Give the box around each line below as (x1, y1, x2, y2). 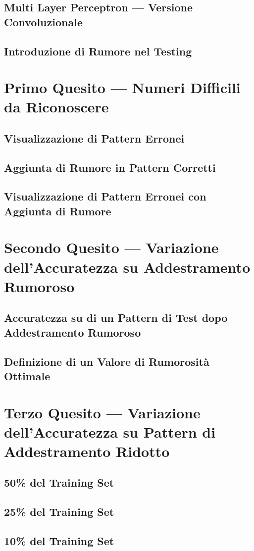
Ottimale (4, 368, 51, 383)
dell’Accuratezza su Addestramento (4, 256, 251, 277)
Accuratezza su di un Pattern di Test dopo (4, 310, 228, 325)
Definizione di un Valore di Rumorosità (4, 353, 209, 369)
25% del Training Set (4, 504, 114, 519)
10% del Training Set (4, 533, 114, 549)
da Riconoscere (4, 97, 109, 117)
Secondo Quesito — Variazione (4, 237, 219, 257)
